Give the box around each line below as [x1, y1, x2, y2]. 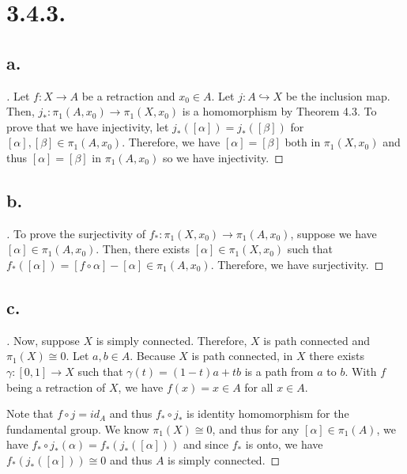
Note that [6, 405, 54, 422]
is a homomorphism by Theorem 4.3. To [182, 103, 377, 119]
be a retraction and [81, 87, 175, 104]
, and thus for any [212, 420, 300, 437]
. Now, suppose [6, 332, 80, 348]
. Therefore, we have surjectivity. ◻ [210, 256, 384, 272]
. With [345, 362, 377, 379]
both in [285, 134, 321, 150]
